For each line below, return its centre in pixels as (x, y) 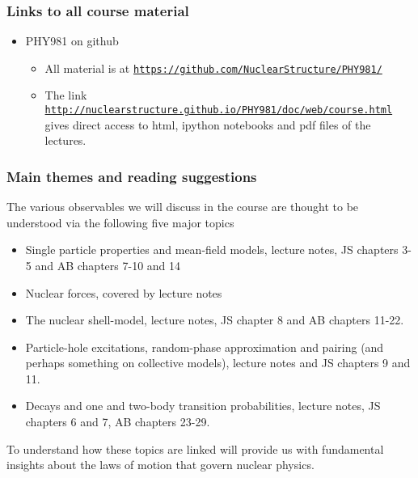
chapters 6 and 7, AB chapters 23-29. (118, 422)
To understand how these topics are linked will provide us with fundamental (195, 448)
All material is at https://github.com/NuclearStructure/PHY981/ (213, 68)
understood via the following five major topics (120, 222)
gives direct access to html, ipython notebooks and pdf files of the (208, 124)
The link (66, 95)
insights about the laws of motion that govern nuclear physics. (160, 465)
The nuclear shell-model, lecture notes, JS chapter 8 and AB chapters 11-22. (215, 320)
